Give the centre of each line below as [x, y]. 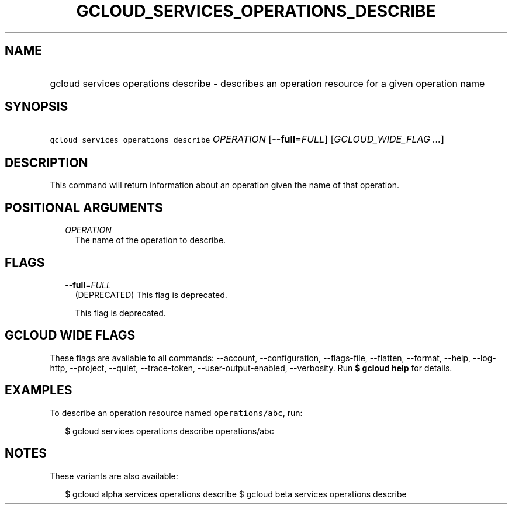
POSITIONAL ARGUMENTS [84, 207]
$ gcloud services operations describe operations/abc [169, 431]
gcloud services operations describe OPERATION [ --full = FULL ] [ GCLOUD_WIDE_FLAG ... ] [247, 139]
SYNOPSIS [37, 107]
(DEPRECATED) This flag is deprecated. [151, 295]
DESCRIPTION [46, 162]
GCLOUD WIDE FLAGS [70, 335]
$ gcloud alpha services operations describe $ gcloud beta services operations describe [236, 494]
